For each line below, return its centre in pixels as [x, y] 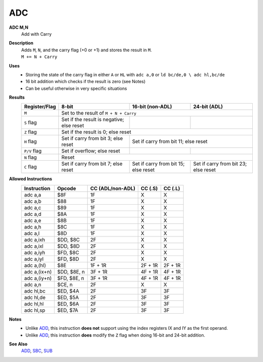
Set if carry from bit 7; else [92, 164]
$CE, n [65, 284]
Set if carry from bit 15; [159, 164]
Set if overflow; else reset [91, 151]
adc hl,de [35, 297]
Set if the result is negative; [93, 120]
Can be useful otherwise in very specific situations [76, 88]
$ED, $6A [68, 304]
